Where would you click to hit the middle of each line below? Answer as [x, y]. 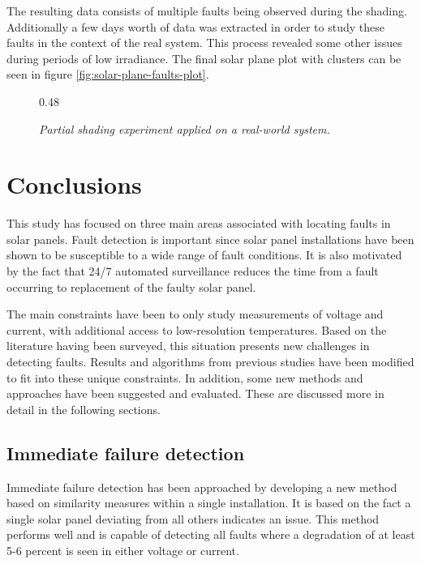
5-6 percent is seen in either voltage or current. [123, 550]
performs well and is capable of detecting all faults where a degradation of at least [211, 534]
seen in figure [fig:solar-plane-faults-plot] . [108, 74]
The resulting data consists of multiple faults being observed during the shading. [207, 11]
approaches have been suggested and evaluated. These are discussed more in [195, 393]
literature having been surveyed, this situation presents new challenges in [188, 346]
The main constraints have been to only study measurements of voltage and [195, 314]
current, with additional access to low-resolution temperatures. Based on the [197, 329]
